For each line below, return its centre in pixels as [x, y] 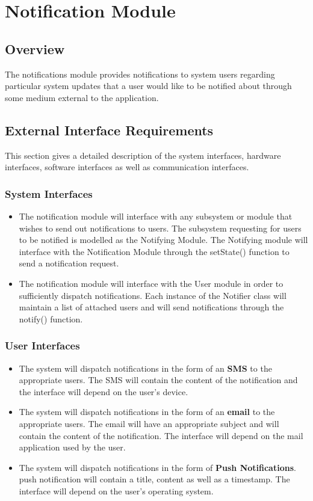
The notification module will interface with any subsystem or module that [156, 216]
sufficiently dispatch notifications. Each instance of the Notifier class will [153, 295]
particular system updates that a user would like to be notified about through [148, 86]
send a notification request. [69, 263]
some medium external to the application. [82, 97]
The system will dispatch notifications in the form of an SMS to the [145, 368]
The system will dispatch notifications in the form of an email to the [147, 412]
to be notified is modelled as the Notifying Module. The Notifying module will [163, 240]
